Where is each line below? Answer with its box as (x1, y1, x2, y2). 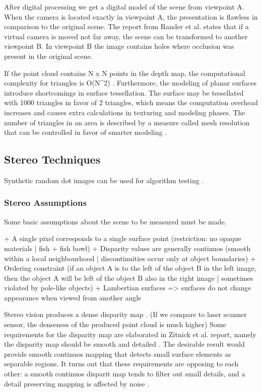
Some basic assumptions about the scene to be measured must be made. (4, 216, 227, 226)
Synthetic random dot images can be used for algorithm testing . (4, 175, 204, 185)
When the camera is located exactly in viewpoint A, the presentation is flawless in (4, 11, 258, 22)
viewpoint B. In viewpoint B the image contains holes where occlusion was (4, 41, 234, 51)
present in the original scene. (4, 50, 93, 61)
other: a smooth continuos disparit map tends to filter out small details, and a (4, 368, 245, 379)
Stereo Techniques (4, 151, 101, 167)
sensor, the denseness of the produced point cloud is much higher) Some (4, 319, 226, 330)
